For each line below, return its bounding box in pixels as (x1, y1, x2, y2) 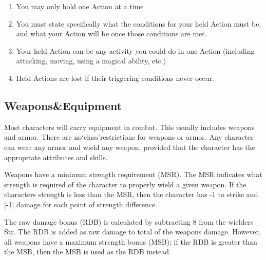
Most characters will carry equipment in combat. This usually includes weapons (4, 121, 255, 132)
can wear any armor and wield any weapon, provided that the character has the (4, 141, 255, 152)
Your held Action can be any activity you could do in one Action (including (16, 45, 255, 56)
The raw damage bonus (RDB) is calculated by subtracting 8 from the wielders (4, 216, 254, 227)
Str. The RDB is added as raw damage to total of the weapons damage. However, (4, 226, 261, 237)
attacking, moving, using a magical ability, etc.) (16, 55, 166, 66)
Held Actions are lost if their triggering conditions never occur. (16, 72, 214, 83)
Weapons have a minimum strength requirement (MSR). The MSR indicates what (4, 169, 262, 180)
